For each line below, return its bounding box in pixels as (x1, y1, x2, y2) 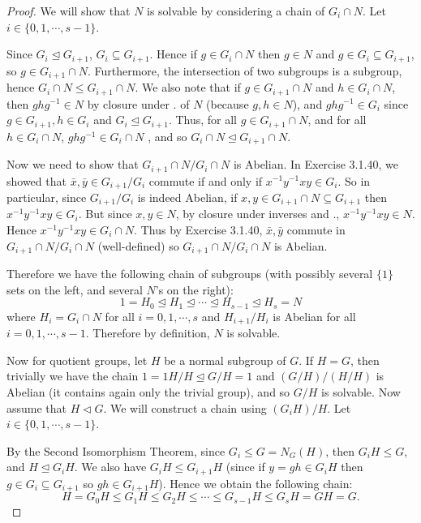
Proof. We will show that (6, 2, 131, 19)
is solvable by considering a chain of (147, 2, 325, 19)
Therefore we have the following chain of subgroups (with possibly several (6, 265, 373, 282)
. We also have (74, 458, 147, 475)
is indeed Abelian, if (137, 188, 238, 205)
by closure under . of (87, 95, 190, 112)
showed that (6, 172, 67, 189)
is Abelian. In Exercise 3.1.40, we (233, 156, 398, 173)
